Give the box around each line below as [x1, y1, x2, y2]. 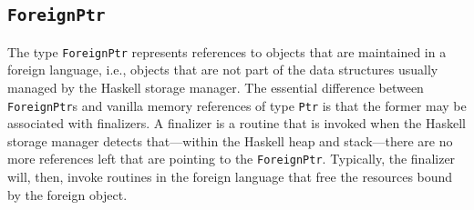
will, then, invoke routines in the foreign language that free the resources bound [7, 167, 453, 186]
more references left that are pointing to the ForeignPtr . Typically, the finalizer [7, 149, 456, 168]
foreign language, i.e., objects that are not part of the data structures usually [7, 60, 438, 79]
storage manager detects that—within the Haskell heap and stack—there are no [7, 131, 453, 150]
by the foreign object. [7, 185, 128, 204]
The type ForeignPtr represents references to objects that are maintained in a [7, 42, 447, 61]
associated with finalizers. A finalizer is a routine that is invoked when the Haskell [7, 114, 467, 133]
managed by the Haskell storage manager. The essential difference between [7, 78, 424, 97]
